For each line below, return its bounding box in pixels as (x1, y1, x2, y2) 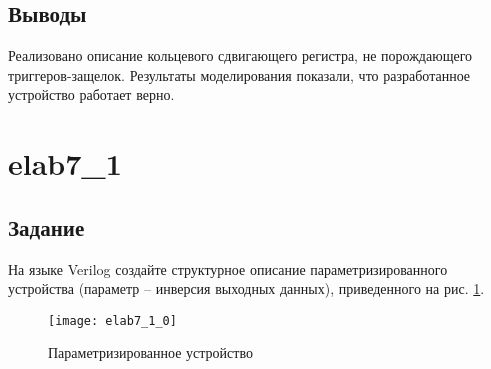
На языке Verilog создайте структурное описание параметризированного (8, 258, 448, 279)
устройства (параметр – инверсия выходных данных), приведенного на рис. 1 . (8, 278, 485, 299)
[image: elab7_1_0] (48, 313, 177, 328)
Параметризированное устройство (48, 342, 253, 363)
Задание (8, 211, 85, 242)
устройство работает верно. (8, 84, 175, 105)
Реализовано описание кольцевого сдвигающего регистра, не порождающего (8, 45, 473, 66)
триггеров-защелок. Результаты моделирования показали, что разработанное (8, 64, 471, 85)
